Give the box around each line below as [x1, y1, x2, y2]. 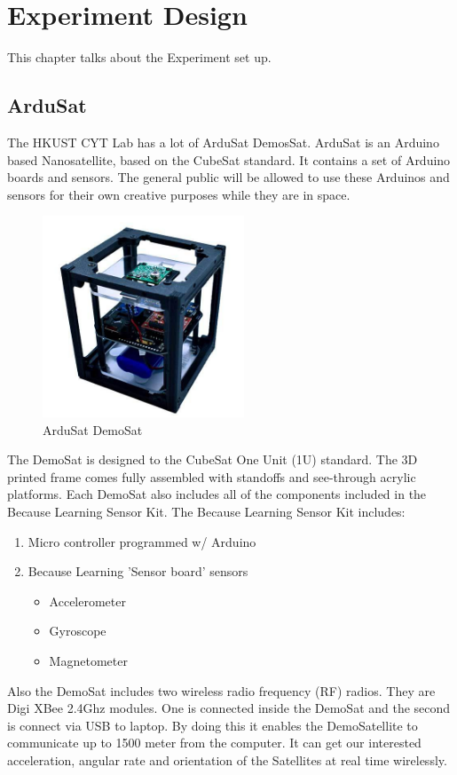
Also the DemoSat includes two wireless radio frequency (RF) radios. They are [7, 681, 436, 700]
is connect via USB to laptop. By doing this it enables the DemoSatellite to [7, 716, 418, 734]
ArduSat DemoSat [43, 420, 143, 439]
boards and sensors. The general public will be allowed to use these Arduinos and [7, 168, 450, 186]
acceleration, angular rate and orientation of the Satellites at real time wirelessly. [7, 750, 447, 769]
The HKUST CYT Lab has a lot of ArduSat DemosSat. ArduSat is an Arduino [7, 132, 439, 151]
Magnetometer [49, 652, 128, 669]
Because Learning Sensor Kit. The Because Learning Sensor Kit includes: [7, 502, 406, 521]
